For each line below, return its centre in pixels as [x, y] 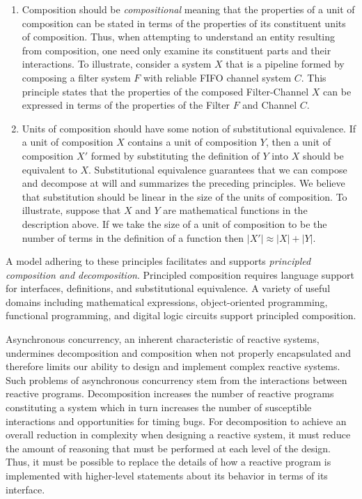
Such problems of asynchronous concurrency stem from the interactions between [176, 379]
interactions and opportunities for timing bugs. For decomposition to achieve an [176, 421]
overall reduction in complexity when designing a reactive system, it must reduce [178, 435]
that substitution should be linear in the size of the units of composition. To [184, 196]
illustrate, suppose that [71, 210]
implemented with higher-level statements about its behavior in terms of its [167, 475]
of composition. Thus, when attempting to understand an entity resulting [178, 37]
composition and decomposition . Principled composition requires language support [180, 274]
